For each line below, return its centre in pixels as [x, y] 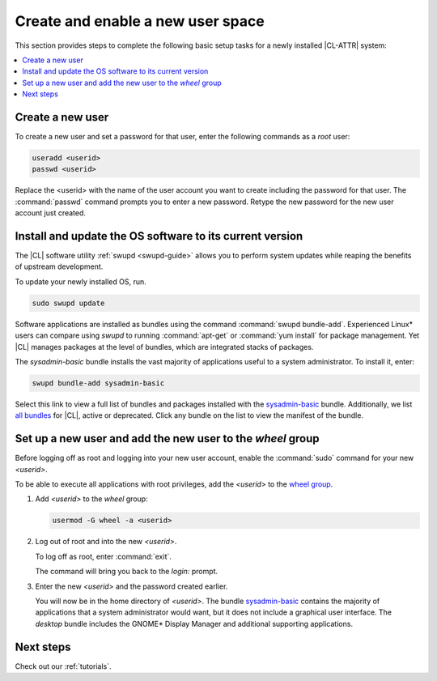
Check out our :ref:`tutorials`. [64, 666]
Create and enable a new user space [140, 21]
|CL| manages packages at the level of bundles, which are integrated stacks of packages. [164, 347]
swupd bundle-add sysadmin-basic [98, 383]
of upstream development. [59, 266]
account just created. [51, 213]
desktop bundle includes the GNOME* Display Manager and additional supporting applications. [194, 624]
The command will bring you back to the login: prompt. [127, 572]
